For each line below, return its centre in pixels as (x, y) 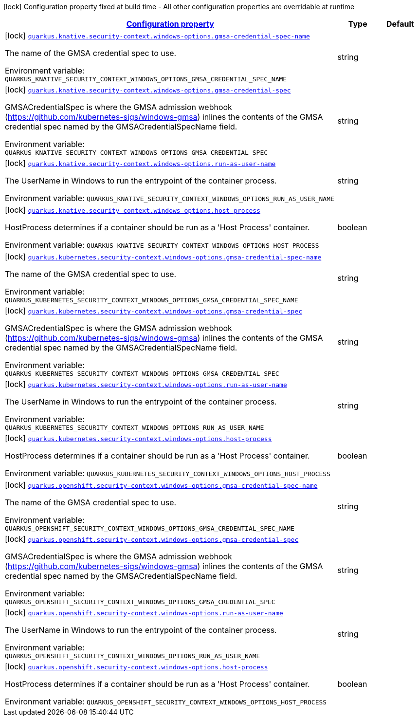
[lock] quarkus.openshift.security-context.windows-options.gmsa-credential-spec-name (161, 485)
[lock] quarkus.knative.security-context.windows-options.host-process (133, 210)
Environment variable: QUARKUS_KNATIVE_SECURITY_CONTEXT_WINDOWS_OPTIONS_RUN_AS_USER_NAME (170, 198)
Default (400, 24)
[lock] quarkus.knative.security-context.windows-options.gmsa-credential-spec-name (157, 36)
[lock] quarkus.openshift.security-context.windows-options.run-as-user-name (144, 612)
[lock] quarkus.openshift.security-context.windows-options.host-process (136, 666)
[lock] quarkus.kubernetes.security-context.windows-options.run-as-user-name (146, 384)
